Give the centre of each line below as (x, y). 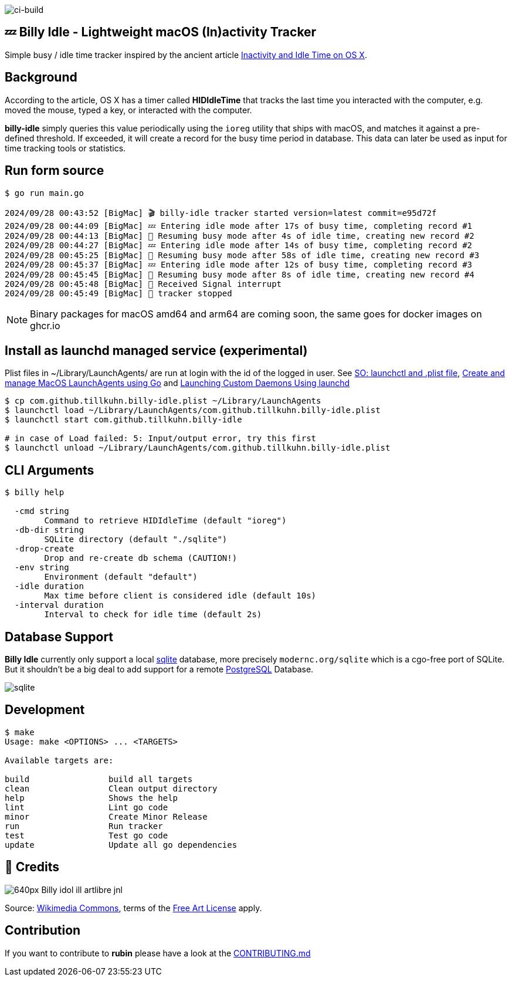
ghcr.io (45, 325)
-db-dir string (49, 530)
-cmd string (42, 511)
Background (41, 77)
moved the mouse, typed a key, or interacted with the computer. (128, 110)
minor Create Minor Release (106, 816)
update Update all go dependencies (121, 845)
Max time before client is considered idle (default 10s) (180, 596)
